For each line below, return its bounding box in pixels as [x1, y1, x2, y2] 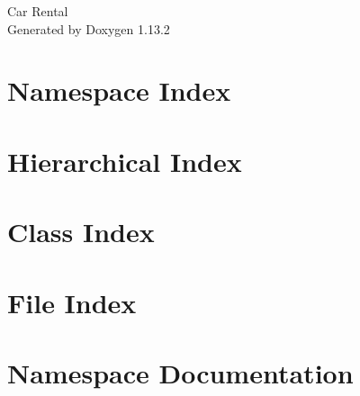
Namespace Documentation [7, 354, 354, 391]
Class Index [7, 213, 155, 250]
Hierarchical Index [7, 142, 242, 179]
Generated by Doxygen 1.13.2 [7, 19, 170, 38]
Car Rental [7, 2, 68, 20]
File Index [7, 283, 137, 320]
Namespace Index [7, 72, 231, 109]
